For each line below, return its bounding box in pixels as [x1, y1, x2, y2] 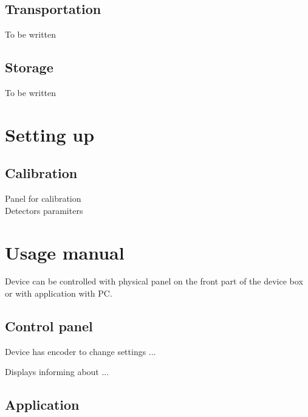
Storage [5, 58, 53, 77]
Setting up [5, 122, 95, 146]
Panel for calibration [5, 192, 81, 205]
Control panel [5, 317, 93, 336]
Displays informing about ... [5, 365, 109, 378]
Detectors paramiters [5, 204, 83, 216]
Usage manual [5, 240, 125, 264]
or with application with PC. [5, 287, 112, 300]
